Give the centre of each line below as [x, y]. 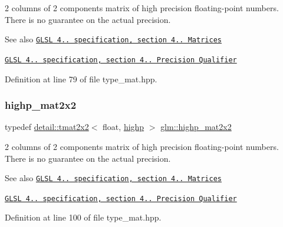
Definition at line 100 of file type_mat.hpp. [83, 217]
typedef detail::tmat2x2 [47, 127]
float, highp [124, 127]
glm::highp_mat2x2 [196, 127]
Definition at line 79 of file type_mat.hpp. [81, 79]
